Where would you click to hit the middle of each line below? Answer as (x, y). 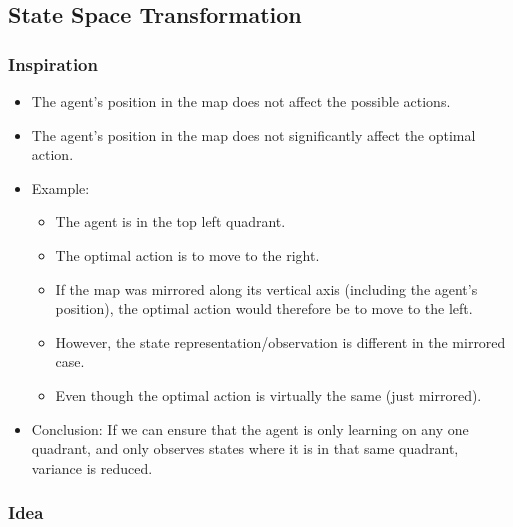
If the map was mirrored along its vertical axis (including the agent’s (266, 288)
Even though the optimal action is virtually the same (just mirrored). (268, 394)
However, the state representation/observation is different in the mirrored (280, 341)
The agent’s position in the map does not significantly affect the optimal (253, 134)
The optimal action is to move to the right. (187, 254)
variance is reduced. (92, 467)
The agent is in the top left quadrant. (170, 221)
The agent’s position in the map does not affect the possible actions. (241, 101)
